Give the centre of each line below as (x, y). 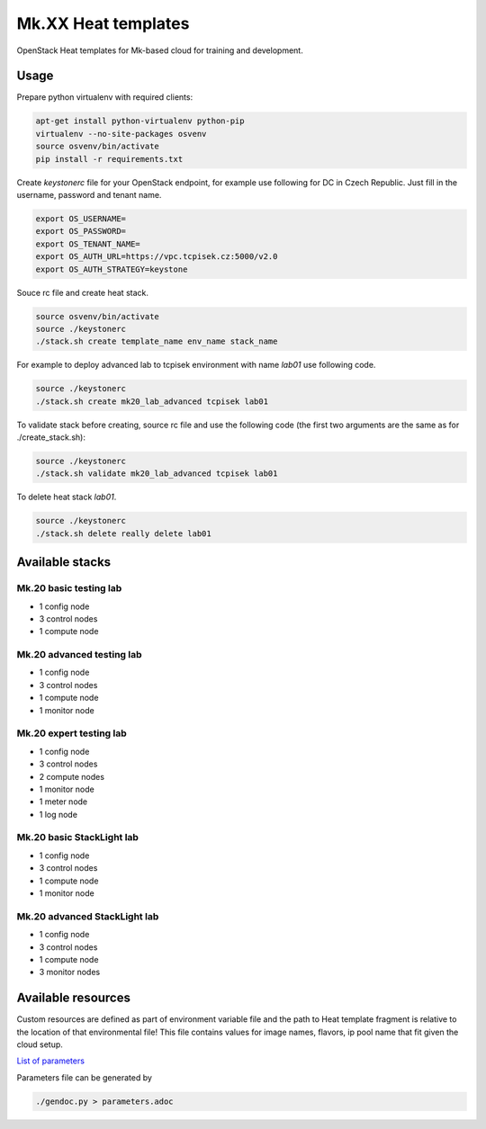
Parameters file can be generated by (85, 1077)
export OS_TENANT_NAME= (88, 244)
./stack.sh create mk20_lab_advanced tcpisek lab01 (152, 401)
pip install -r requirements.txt (109, 159)
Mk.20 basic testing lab (69, 588)
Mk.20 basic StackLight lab (78, 838)
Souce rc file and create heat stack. (82, 292)
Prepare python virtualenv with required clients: (105, 97)
